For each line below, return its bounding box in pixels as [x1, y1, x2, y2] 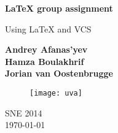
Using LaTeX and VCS [5, 22, 92, 35]
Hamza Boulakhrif [5, 55, 84, 67]
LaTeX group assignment [5, 2, 113, 14]
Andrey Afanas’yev [5, 43, 88, 56]
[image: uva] [29, 88, 82, 97]
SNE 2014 [5, 106, 42, 119]
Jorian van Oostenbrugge [5, 67, 113, 80]
